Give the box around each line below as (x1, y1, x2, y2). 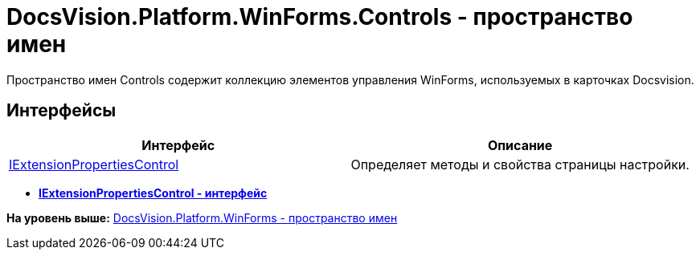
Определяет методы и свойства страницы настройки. (350, 156, 690, 173)
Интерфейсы (6, 100, 117, 121)
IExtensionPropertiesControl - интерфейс (39, 185, 268, 200)
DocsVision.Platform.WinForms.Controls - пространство (6, 3, 633, 30)
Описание (487, 136, 553, 153)
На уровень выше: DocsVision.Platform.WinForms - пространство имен (6, 210, 398, 225)
